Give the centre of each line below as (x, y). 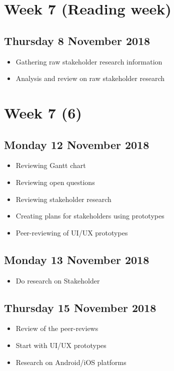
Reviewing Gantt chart (51, 165)
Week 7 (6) (43, 112)
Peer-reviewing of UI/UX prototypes (72, 232)
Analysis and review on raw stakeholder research (90, 78)
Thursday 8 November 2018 (77, 40)
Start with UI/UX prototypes (61, 345)
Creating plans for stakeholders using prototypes (90, 216)
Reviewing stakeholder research (63, 199)
